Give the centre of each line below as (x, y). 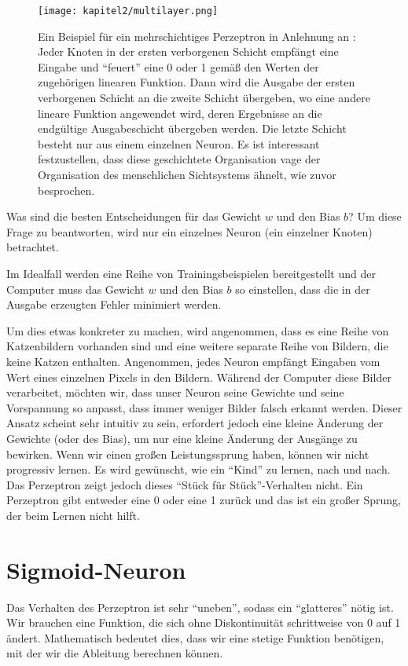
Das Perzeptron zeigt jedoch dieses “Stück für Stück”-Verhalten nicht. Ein (185, 484)
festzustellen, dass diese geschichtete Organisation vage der (179, 159)
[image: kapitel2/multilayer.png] (128, 11)
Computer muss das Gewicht (75, 289)
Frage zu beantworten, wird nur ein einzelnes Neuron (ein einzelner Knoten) (189, 231)
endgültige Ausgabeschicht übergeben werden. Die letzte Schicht (192, 128)
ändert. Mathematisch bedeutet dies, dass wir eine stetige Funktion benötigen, (195, 637)
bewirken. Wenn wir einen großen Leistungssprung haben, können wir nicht (188, 454)
